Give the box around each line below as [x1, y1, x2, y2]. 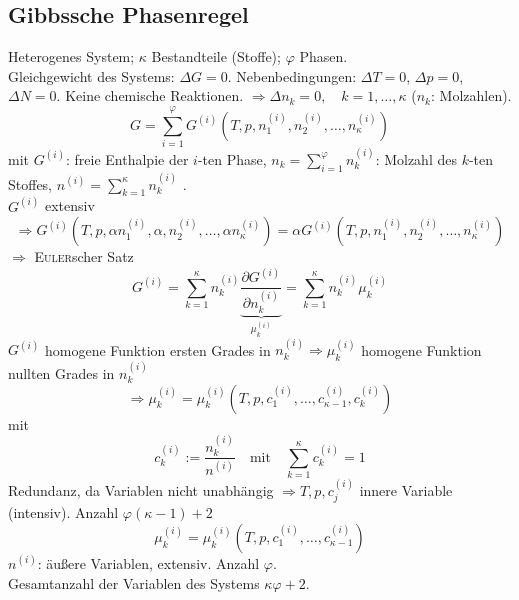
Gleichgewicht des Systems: [8, 65, 175, 86]
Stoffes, [8, 173, 53, 194]
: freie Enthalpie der [65, 148, 189, 169]
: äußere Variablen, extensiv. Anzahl [37, 552, 260, 573]
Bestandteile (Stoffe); [151, 46, 281, 67]
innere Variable [359, 479, 453, 500]
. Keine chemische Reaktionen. [56, 85, 244, 106]
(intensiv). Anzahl [8, 502, 119, 523]
